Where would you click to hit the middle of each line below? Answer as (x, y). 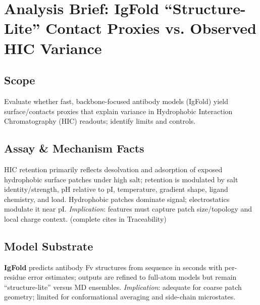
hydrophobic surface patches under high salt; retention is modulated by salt (121, 179)
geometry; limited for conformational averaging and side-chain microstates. (120, 297)
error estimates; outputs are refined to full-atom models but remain (132, 277)
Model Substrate (49, 246)
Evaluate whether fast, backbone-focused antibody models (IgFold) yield (116, 101)
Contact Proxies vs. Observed (151, 28)
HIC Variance (53, 48)
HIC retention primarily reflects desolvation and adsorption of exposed (113, 169)
